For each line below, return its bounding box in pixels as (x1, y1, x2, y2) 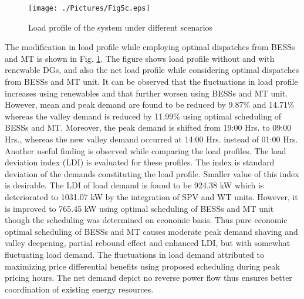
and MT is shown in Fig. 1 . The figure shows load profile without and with (5, 52, 275, 64)
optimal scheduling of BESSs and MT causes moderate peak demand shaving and (5, 225, 298, 237)
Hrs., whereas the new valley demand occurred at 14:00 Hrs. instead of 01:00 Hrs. (5, 133, 298, 145)
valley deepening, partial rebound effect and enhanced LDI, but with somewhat (5, 237, 291, 249)
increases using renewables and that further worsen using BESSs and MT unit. (5, 87, 288, 99)
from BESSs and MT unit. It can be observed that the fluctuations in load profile (5, 75, 298, 88)
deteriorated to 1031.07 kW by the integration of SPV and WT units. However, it (5, 190, 298, 202)
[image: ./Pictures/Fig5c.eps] (28, 4, 150, 12)
